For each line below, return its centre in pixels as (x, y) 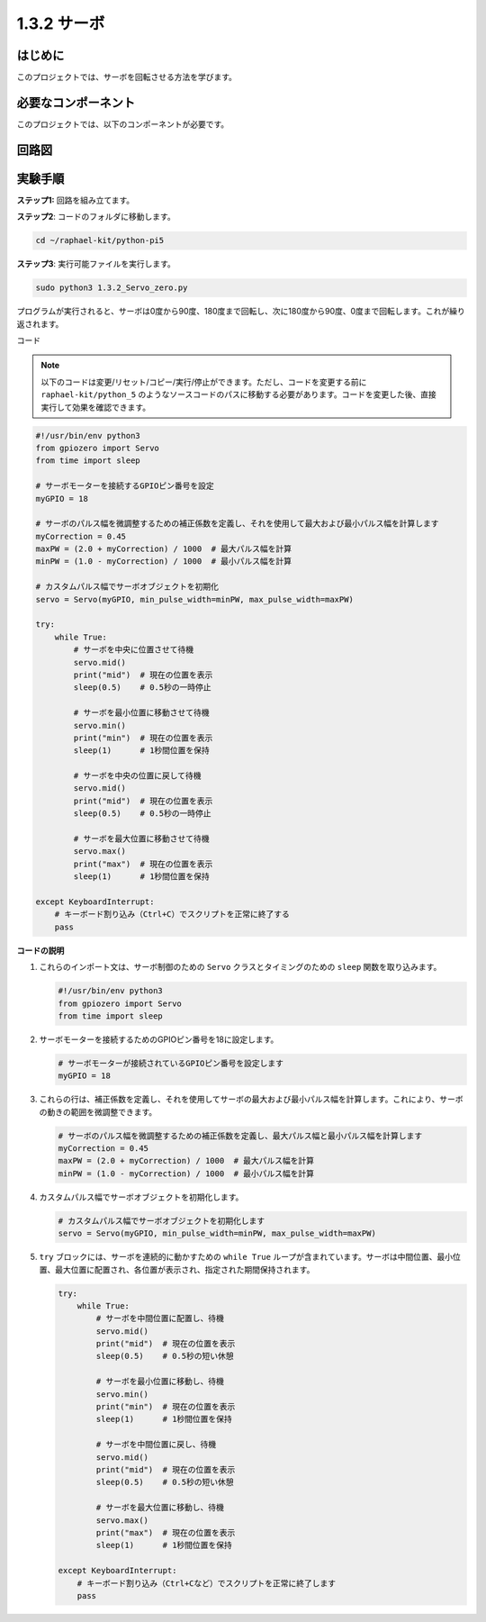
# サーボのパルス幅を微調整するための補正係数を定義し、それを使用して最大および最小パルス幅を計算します (238, 524)
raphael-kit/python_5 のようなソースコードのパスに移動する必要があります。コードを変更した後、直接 (238, 394)
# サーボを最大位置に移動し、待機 (160, 1508)
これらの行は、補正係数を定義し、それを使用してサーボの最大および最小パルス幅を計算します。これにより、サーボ (251, 1100)
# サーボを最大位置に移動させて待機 (141, 839)
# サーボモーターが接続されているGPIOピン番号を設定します (171, 1063)
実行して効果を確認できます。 (96, 407)
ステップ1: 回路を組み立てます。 (76, 200)
